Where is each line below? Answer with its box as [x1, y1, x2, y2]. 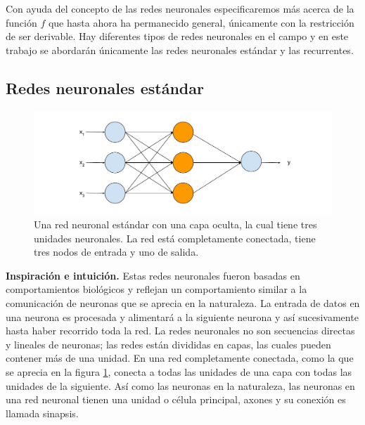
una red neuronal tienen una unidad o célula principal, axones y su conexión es [6, 392, 346, 407]
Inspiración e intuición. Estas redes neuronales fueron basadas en [6, 268, 300, 282]
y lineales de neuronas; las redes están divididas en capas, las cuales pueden [6, 336, 331, 351]
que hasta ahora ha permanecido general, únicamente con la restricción [48, 15, 354, 30]
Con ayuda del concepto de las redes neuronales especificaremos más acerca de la [6, 1, 354, 15]
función [6, 15, 37, 30]
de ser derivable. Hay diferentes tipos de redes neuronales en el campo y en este [6, 29, 349, 44]
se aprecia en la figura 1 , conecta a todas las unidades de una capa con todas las [6, 364, 352, 379]
